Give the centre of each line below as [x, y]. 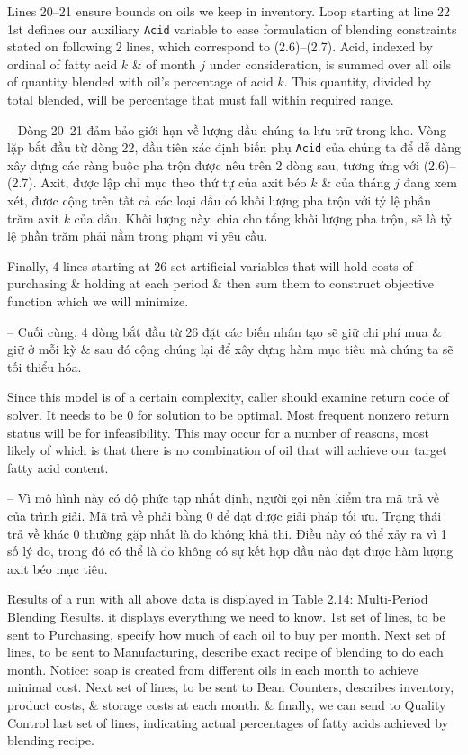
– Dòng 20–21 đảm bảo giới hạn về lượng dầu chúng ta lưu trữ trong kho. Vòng [227, 129]
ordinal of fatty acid [63, 64]
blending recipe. [51, 740]
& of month [164, 64]
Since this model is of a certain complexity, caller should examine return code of [228, 397]
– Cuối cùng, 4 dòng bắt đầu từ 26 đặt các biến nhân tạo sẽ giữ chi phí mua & [225, 331]
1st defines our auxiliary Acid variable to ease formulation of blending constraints [232, 28]
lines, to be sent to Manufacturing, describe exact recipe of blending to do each [225, 652]
